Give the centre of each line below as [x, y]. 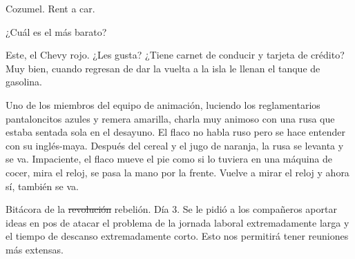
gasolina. [24, 82]
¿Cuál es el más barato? [56, 31]
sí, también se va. [42, 186]
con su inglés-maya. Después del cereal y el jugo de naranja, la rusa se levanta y [175, 145]
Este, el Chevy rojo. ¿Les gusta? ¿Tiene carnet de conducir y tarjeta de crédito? [175, 55]
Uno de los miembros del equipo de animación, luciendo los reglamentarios [163, 104]
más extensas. [35, 249]
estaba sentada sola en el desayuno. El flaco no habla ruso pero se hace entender [175, 132]
